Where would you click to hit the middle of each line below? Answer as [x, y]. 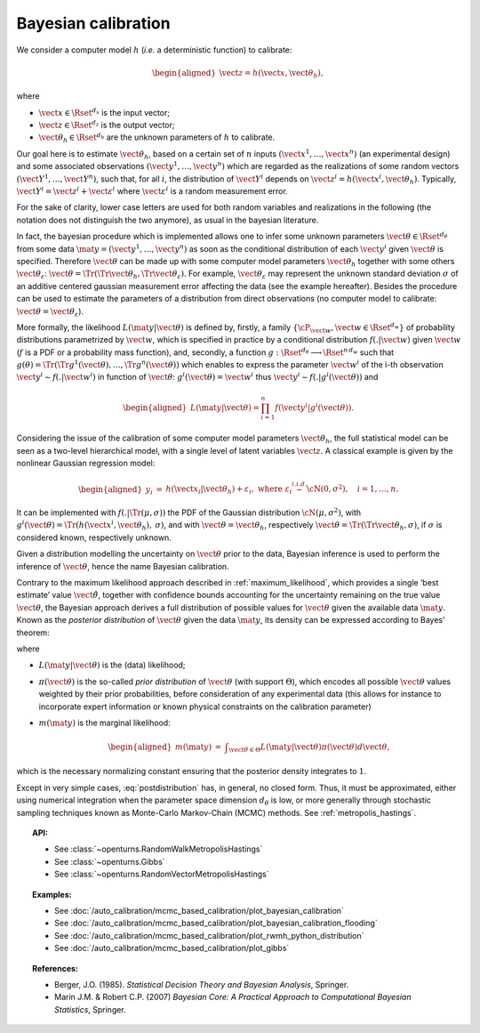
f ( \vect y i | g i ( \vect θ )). [314, 407]
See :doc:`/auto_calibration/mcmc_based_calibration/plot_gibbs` [172, 948]
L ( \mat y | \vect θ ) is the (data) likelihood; [112, 665]
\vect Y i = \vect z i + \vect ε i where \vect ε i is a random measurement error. [152, 191]
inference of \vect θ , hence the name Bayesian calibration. [123, 566]
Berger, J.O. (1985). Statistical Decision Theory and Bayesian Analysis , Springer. [202, 984]
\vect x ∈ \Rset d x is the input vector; [104, 112]
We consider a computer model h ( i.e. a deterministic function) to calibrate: [154, 50]
